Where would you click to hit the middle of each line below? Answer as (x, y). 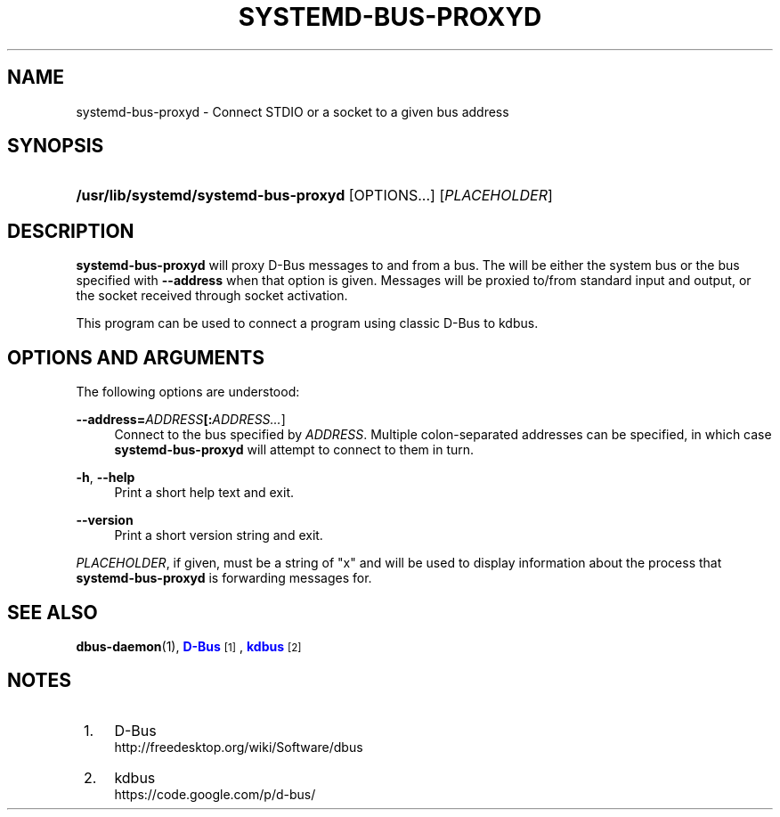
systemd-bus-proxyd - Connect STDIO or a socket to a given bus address (292, 111)
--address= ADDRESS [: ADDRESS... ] (181, 420)
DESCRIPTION (71, 231)
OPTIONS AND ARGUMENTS (136, 357)
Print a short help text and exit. (204, 493)
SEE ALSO (53, 612)
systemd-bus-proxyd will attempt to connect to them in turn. (294, 450)
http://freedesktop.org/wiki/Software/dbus (239, 747)
